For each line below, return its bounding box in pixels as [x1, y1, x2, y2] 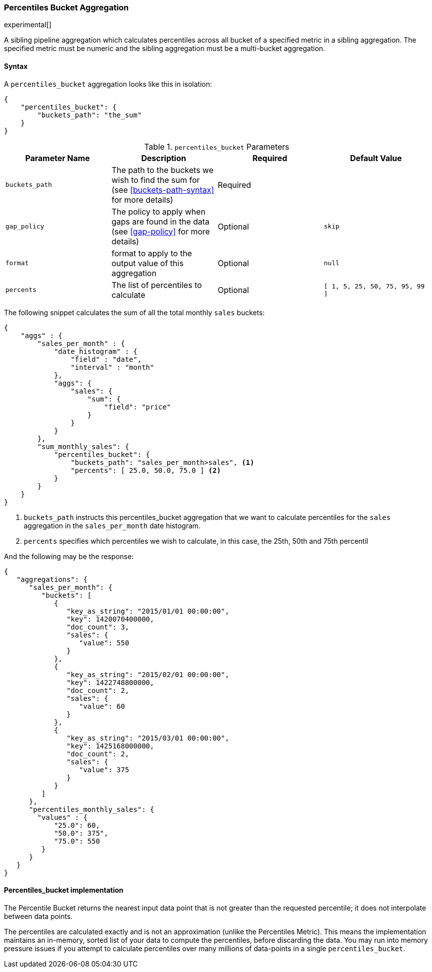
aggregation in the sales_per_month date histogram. [24, 521, 201, 530]
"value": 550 [79, 638, 129, 647]
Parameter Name [25, 153, 90, 163]
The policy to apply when [111, 206, 206, 217]
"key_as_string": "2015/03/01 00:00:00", [66, 734, 230, 742]
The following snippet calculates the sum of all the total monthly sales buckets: [4, 308, 265, 317]
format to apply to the [111, 248, 192, 258]
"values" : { [37, 813, 88, 821]
